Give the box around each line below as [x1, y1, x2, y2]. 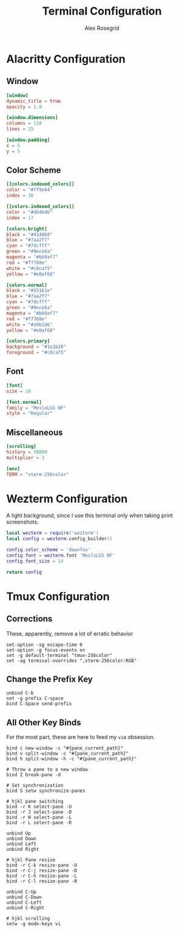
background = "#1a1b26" [6, 344, 67, 350]
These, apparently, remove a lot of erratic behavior [6, 630, 133, 637]
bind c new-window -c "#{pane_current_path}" [6, 745, 123, 752]
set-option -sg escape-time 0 [6, 642, 83, 648]
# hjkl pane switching [6, 799, 64, 805]
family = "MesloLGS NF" [6, 404, 67, 411]
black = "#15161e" [6, 288, 53, 294]
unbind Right [6, 847, 39, 853]
